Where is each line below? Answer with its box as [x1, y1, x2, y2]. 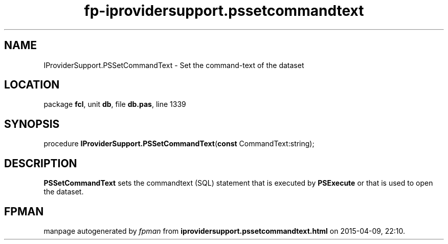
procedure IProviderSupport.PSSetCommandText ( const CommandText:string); [43, 139, 315, 148]
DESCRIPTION [4, 157, 77, 170]
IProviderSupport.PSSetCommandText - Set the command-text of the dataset [43, 60, 304, 70]
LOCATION [4, 78, 60, 92]
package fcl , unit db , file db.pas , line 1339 [43, 100, 186, 109]
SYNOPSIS [4, 117, 60, 130]
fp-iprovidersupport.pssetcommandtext [84, 2, 364, 19]
